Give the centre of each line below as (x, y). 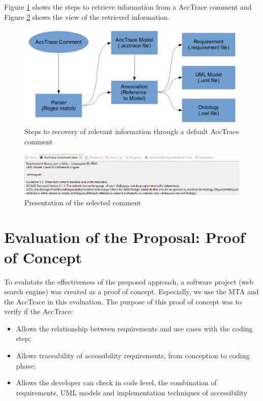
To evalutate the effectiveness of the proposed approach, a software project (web (129, 281)
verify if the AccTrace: (39, 311)
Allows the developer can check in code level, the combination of (116, 382)
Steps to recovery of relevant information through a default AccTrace (132, 131)
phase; (26, 365)
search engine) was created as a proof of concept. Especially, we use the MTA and (131, 291)
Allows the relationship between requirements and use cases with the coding (134, 328)
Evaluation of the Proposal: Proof (125, 237)
